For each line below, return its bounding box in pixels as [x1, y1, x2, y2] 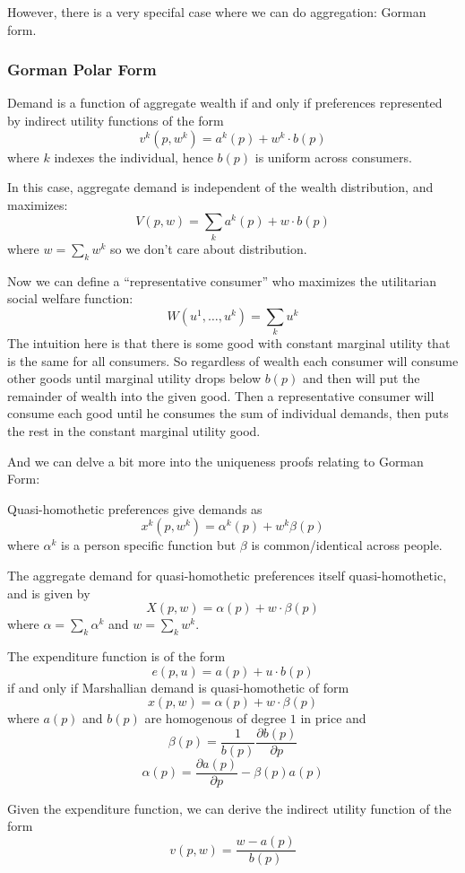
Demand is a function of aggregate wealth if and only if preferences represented [7, 93, 443, 112]
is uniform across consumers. [254, 147, 412, 166]
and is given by [7, 583, 90, 602]
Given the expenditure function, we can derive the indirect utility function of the [7, 799, 452, 817]
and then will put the [302, 369, 420, 388]
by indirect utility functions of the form [7, 111, 224, 129]
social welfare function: [7, 289, 133, 308]
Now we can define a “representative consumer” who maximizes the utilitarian [7, 271, 437, 290]
